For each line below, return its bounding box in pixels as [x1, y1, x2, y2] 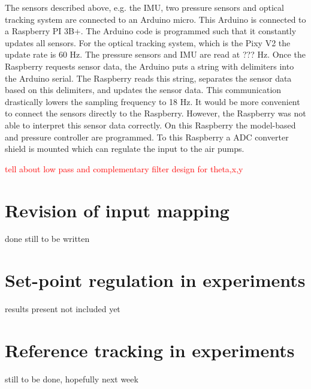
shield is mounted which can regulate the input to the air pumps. [5, 142, 244, 155]
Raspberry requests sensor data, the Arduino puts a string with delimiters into [5, 59, 294, 72]
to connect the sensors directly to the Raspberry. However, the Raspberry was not [5, 107, 306, 119]
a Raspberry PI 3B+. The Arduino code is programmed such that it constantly [5, 25, 297, 37]
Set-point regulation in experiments [5, 268, 306, 292]
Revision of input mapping [5, 198, 230, 222]
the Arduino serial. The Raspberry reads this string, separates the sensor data [5, 71, 292, 84]
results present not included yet [5, 303, 120, 315]
